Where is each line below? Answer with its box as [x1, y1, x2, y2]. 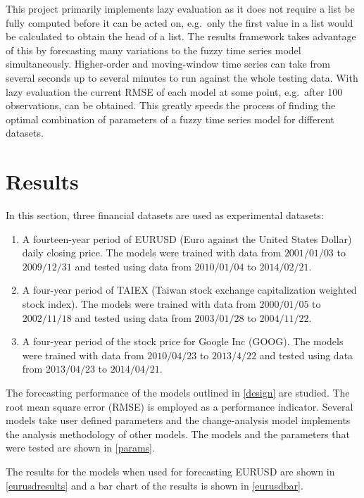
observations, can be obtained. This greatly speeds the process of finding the [6, 98, 336, 113]
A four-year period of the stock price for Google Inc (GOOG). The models [22, 334, 344, 349]
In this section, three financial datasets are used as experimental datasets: [6, 208, 324, 223]
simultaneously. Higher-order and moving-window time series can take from [6, 56, 330, 71]
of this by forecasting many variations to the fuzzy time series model [6, 42, 301, 57]
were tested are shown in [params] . [6, 440, 155, 455]
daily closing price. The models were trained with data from [22, 245, 282, 260]
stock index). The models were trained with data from [22, 297, 256, 311]
